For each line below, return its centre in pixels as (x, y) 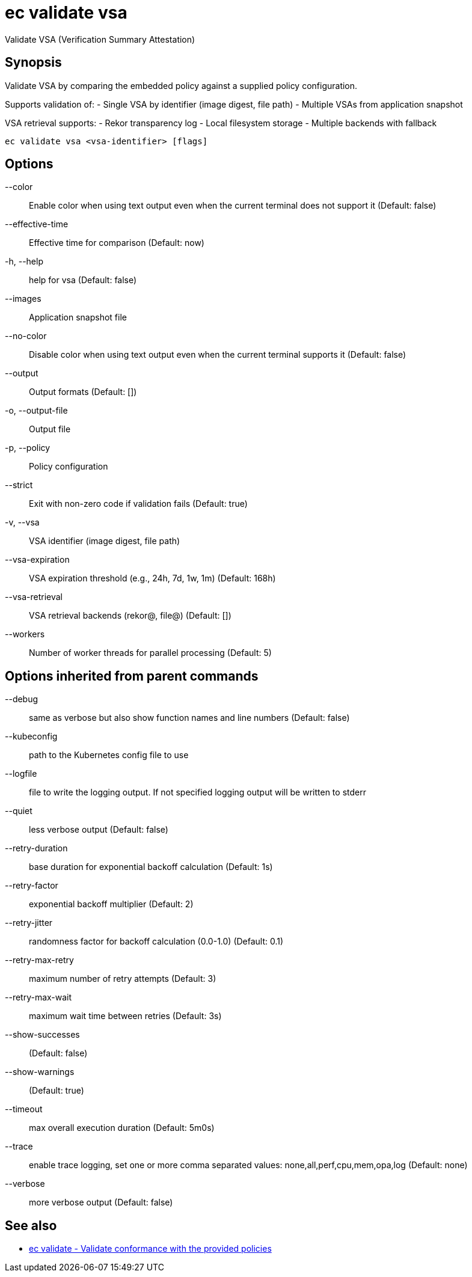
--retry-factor (32, 886)
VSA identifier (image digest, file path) (105, 541)
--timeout (24, 1109)
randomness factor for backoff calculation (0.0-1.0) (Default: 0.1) (156, 942)
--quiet (19, 811)
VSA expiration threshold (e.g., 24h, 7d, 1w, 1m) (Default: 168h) (152, 578)
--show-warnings (40, 1072)
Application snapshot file (78, 317)
